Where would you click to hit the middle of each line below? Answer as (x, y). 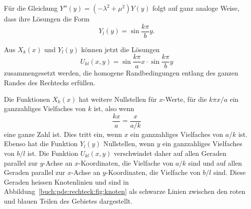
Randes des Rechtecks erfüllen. (50, 82)
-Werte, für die (185, 99)
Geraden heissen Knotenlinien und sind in (67, 181)
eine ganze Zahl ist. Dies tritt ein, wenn (63, 134)
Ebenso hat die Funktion (41, 143)
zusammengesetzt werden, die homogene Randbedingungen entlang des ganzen (121, 73)
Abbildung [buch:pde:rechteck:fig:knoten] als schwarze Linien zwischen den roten (125, 191)
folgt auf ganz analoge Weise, (196, 8)
